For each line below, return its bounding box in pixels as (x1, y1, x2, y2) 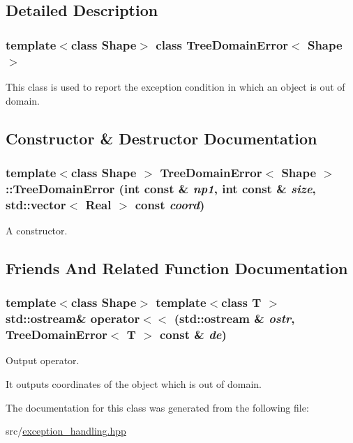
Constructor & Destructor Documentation (6, 127, 317, 149)
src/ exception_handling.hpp (6, 423, 126, 438)
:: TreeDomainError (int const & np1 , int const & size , (6, 179, 316, 197)
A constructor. (6, 223, 68, 237)
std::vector (6, 195, 66, 213)
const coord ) (135, 195, 205, 213)
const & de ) (160, 326, 227, 343)
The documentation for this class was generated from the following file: (6, 400, 309, 414)
